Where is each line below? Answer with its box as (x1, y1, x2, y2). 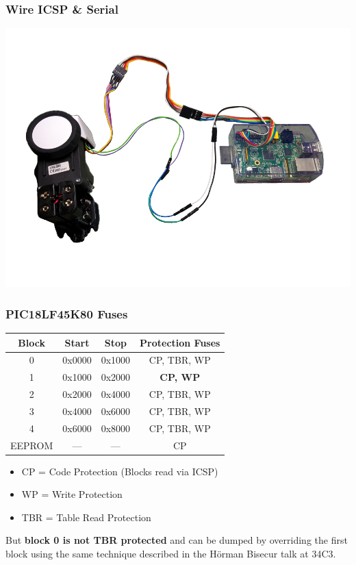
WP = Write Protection (21, 487, 123, 501)
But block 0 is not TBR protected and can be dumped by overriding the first (5, 533, 348, 547)
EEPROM (10, 438, 53, 452)
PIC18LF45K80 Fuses (5, 305, 128, 322)
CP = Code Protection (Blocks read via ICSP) (21, 464, 218, 478)
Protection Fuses (140, 335, 220, 349)
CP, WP (160, 370, 201, 384)
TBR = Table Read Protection (21, 510, 151, 524)
